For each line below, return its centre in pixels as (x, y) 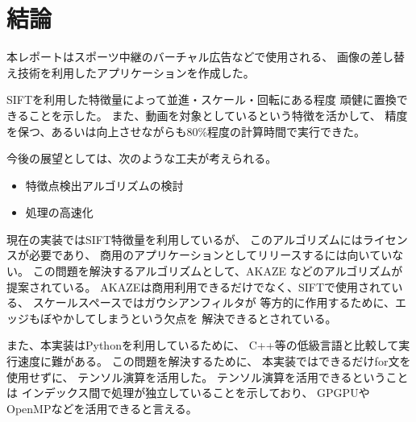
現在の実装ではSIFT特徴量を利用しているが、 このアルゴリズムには (185, 239)
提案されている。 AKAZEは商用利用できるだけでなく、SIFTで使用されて (199, 286)
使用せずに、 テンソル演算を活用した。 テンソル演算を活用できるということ (208, 376)
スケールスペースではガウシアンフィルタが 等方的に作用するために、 (214, 302)
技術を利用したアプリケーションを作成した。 (136, 72)
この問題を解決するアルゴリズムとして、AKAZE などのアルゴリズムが (218, 271)
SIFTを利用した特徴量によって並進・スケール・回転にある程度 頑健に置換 (202, 99)
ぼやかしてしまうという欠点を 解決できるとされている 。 (188, 318)
